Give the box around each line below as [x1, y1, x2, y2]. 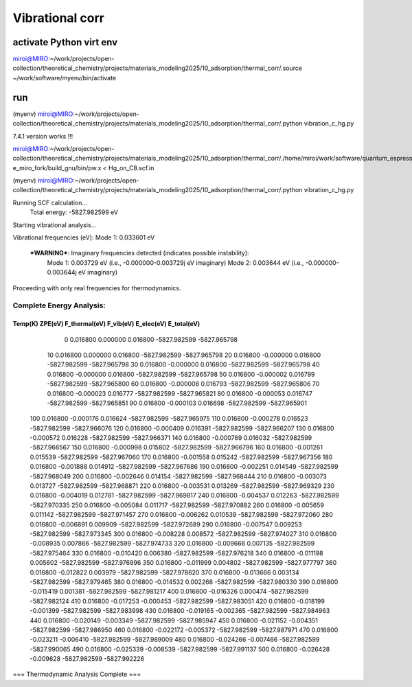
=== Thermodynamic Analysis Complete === [12, 670, 141, 679]
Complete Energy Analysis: [12, 301, 106, 310]
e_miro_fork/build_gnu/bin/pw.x [12, 163, 102, 172]
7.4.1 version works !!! [12, 132, 73, 140]
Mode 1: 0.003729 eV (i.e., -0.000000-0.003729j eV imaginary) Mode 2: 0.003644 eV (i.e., [47, 258, 304, 267]
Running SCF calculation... [12, 198, 88, 207]
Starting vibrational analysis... [12, 220, 97, 229]
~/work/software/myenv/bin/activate [12, 73, 117, 82]
